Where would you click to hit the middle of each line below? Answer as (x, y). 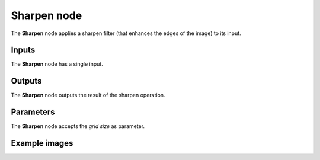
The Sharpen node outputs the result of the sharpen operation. (88, 95)
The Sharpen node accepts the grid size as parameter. (78, 126)
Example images (42, 143)
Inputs (23, 50)
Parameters (33, 112)
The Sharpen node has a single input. (57, 64)
